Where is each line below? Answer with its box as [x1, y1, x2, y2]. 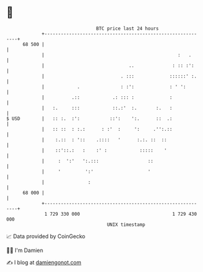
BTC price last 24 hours [96, 25, 159, 32]
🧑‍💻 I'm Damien [6, 247, 44, 254]
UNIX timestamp [106, 221, 146, 228]
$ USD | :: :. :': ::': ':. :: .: [6, 115, 173, 122]
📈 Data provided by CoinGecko [6, 233, 86, 240]
